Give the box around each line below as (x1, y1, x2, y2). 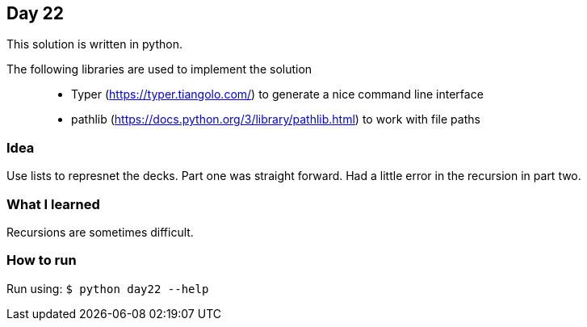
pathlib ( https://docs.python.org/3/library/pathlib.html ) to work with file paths (71, 112, 480, 127)
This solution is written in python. (6, 37, 182, 52)
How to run (6, 252, 77, 269)
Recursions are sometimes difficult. (6, 224, 194, 239)
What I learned (6, 195, 100, 212)
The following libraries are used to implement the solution (6, 62, 312, 77)
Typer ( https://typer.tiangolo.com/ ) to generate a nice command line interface (71, 87, 484, 102)
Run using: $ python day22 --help (6, 281, 209, 296)
